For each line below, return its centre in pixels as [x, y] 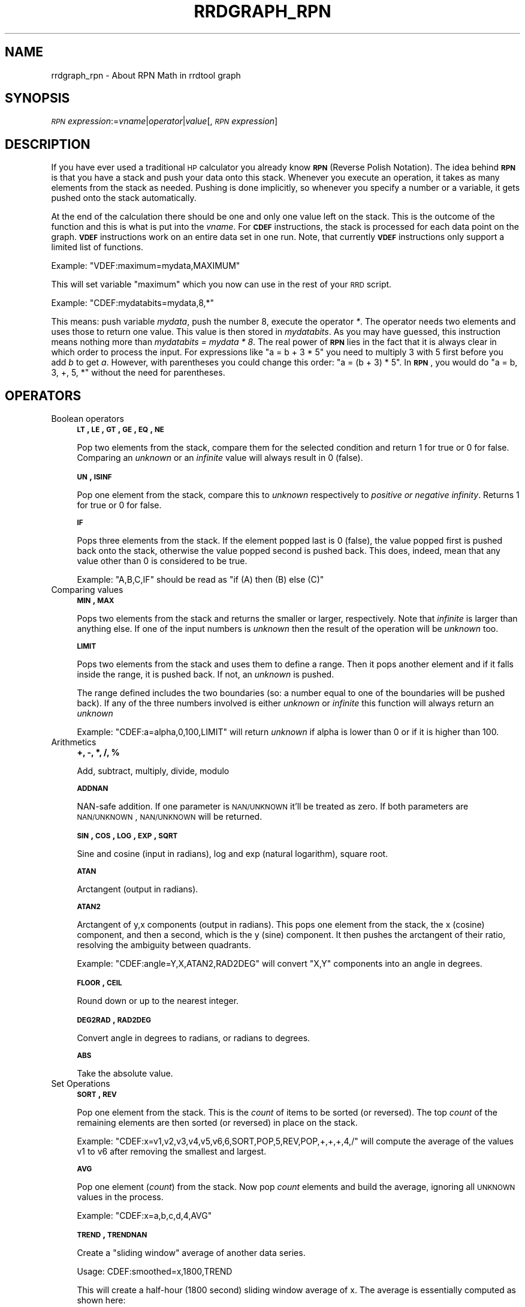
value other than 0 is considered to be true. [162, 561]
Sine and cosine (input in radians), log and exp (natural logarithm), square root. [233, 854]
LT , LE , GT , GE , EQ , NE [120, 429]
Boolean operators [87, 419]
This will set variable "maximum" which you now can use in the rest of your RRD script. [221, 284]
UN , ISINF [94, 476]
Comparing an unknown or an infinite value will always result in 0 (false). [220, 458]
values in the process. [120, 1197]
